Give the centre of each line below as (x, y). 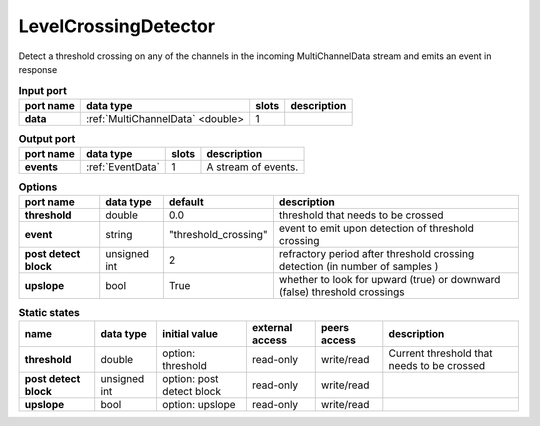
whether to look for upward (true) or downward (389, 280)
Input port (42, 90)
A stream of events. (252, 167)
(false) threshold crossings (341, 292)
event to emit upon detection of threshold (376, 228)
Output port (47, 138)
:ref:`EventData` (122, 167)
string (119, 235)
